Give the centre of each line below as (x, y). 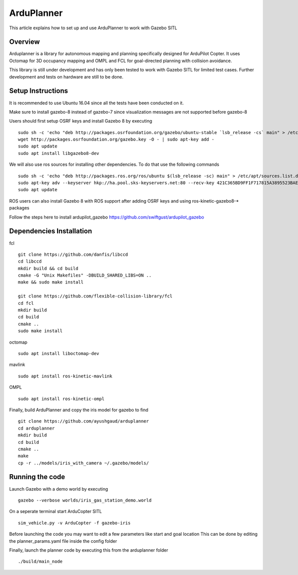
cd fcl (26, 303)
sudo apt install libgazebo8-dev (59, 153)
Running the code (37, 477)
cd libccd (30, 261)
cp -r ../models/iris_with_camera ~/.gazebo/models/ (83, 463)
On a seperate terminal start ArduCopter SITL (56, 511)
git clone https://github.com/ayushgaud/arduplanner (83, 421)
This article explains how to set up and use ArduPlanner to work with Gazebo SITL (93, 28)
